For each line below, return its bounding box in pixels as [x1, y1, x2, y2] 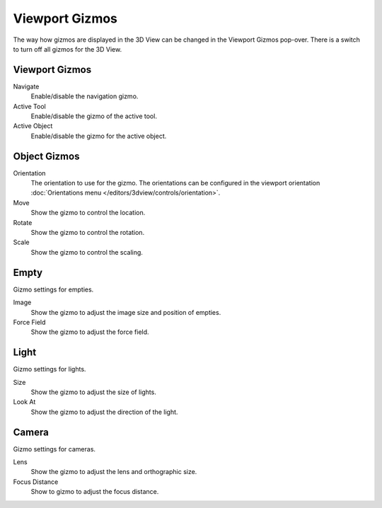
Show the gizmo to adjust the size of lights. [30, 388, 157, 396]
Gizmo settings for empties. [13, 285, 94, 294]
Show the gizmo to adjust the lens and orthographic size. [30, 468, 197, 476]
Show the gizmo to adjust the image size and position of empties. [30, 308, 221, 316]
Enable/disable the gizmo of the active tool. [30, 112, 157, 120]
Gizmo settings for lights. [13, 365, 86, 374]
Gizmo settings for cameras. [13, 444, 95, 453]
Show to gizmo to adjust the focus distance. [30, 487, 159, 496]
